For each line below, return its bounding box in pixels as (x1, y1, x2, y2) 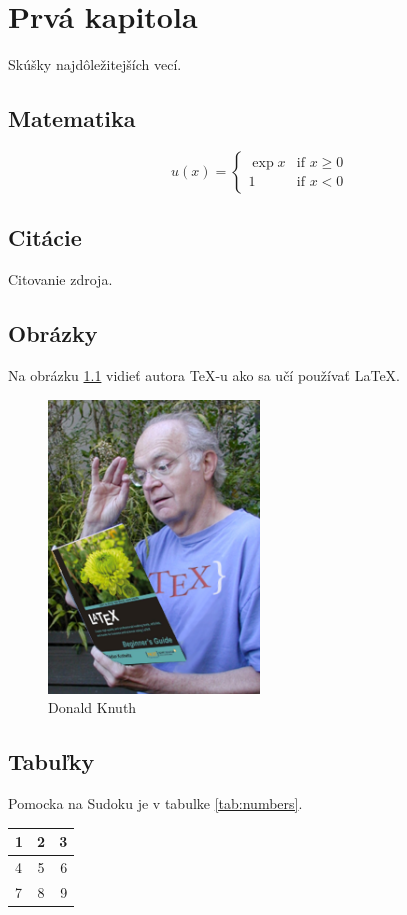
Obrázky (8, 318, 98, 349)
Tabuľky (8, 746, 95, 777)
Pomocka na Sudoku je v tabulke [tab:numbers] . (8, 793, 303, 814)
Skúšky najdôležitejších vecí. (8, 54, 182, 75)
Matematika (8, 103, 136, 134)
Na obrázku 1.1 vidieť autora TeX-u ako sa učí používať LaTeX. (8, 364, 400, 385)
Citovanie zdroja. (8, 269, 113, 290)
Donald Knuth (48, 697, 137, 718)
